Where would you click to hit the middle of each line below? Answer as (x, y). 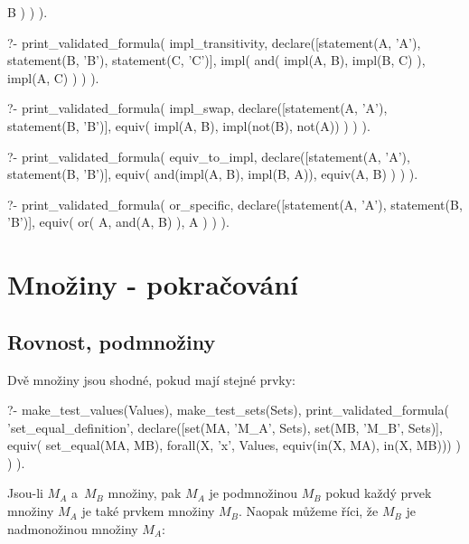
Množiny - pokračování (153, 284)
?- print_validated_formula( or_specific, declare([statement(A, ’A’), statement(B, (235, 204)
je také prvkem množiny (148, 511)
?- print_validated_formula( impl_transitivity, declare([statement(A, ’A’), (214, 42)
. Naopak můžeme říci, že (308, 511)
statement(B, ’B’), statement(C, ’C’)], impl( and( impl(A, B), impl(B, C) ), (216, 60)
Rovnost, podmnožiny (112, 341)
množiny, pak (145, 493)
